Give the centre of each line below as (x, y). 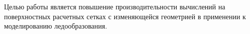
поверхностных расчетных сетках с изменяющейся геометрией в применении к (125, 16)
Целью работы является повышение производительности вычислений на (115, 6)
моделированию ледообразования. (56, 26)
